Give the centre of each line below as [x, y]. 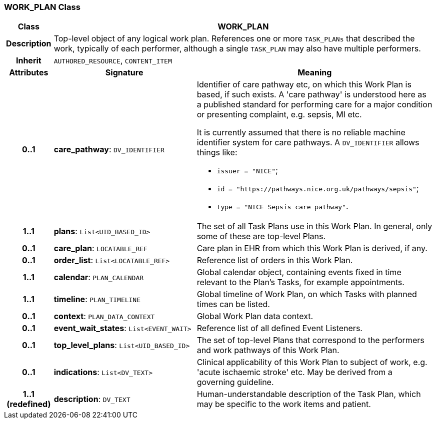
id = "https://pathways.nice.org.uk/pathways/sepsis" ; [318, 189]
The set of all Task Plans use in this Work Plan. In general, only [314, 226]
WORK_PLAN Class [42, 7]
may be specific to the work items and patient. [284, 404]
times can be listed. [233, 304]
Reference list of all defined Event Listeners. [279, 328]
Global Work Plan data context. [255, 316]
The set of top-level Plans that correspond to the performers [310, 340]
